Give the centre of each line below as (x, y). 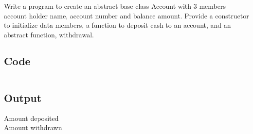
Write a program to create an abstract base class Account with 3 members (115, 6)
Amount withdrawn (33, 127)
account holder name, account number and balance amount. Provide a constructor (126, 15)
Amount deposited (31, 118)
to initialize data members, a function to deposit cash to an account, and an (117, 25)
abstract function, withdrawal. (49, 34)
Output (23, 97)
